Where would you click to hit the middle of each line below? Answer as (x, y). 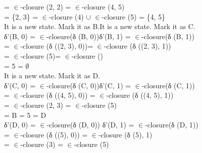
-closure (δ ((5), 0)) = (54, 134)
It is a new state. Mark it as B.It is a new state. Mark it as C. (100, 26)
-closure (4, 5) (103, 7)
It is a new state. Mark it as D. (52, 75)
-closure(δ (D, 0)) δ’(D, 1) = (90, 125)
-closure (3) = (42, 144)
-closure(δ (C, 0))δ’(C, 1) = (89, 85)
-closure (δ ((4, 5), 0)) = (58, 95)
